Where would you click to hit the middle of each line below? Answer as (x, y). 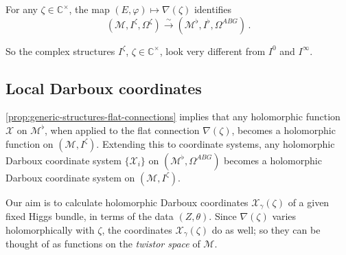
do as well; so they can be (266, 229)
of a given (309, 202)
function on (30, 143)
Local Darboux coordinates (104, 88)
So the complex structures (60, 51)
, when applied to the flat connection (122, 130)
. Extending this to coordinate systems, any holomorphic (216, 143)
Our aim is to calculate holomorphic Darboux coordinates (127, 202)
